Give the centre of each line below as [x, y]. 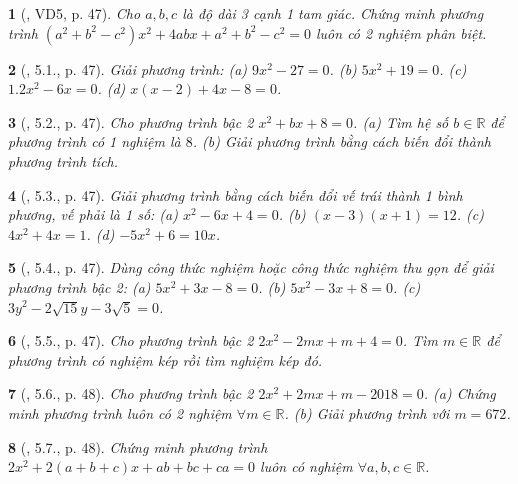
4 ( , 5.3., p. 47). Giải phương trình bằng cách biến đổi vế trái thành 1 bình [235, 194]
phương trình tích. [63, 160]
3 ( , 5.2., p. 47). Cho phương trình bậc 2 [131, 121]
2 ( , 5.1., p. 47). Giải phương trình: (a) [128, 68]
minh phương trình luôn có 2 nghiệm [120, 412]
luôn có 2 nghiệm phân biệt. [401, 32]
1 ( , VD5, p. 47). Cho [74, 13]
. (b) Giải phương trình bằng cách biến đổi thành [342, 141]
